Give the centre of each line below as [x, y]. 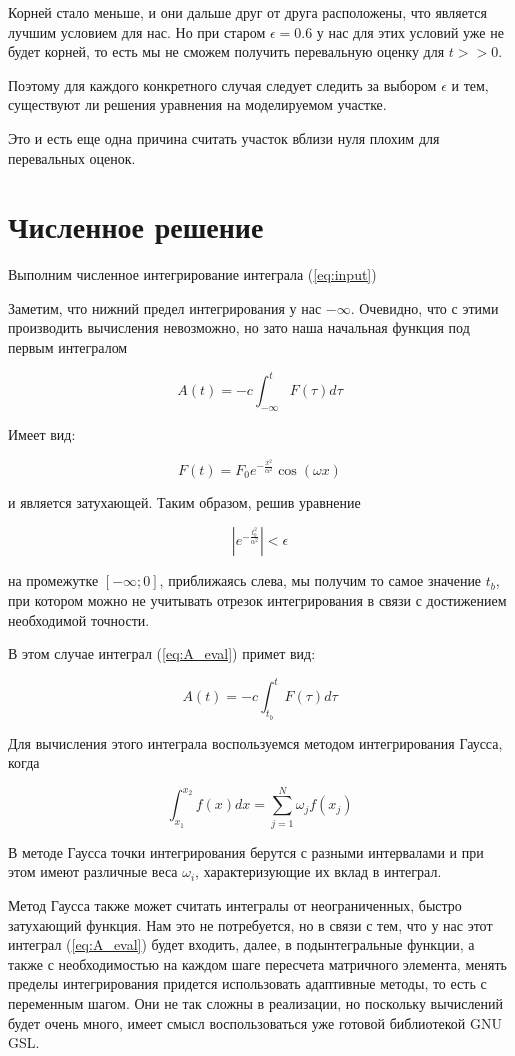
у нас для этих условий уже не [410, 31]
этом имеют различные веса [93, 871]
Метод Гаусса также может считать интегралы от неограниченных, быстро [235, 905]
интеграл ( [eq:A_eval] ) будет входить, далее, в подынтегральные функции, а [241, 944]
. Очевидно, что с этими [424, 307]
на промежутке [53, 580]
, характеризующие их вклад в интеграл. [318, 871]
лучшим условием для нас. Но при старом [137, 31]
